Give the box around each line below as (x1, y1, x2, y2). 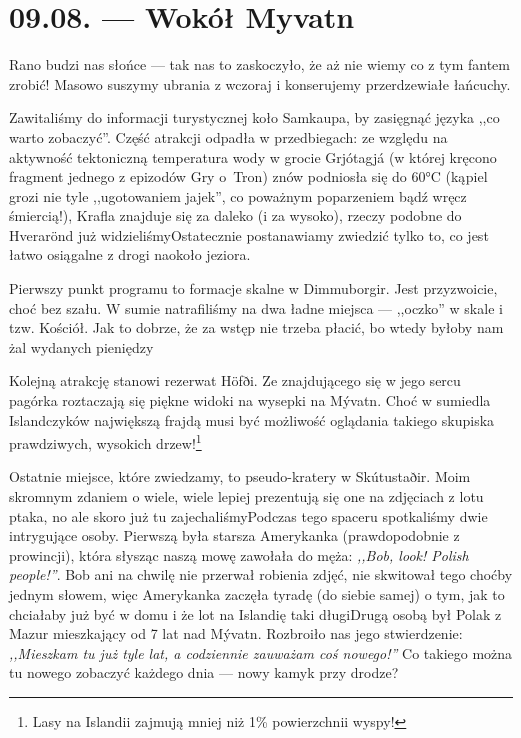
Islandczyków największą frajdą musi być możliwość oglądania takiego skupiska (9, 409, 495, 430)
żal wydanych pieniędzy (9, 336, 154, 357)
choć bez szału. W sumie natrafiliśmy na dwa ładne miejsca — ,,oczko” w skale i (9, 297, 503, 318)
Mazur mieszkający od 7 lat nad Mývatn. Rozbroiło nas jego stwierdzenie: (9, 623, 463, 644)
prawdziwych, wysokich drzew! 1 (9, 430, 202, 453)
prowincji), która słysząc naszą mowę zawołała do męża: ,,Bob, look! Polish (9, 544, 469, 565)
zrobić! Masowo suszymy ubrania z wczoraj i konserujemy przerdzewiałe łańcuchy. (9, 73, 511, 94)
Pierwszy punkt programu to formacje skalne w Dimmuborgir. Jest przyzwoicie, (9, 278, 498, 299)
